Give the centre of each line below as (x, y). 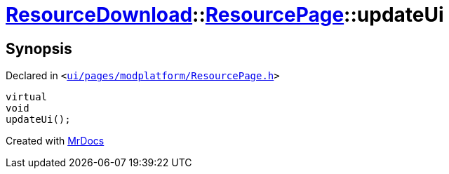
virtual (27, 97)
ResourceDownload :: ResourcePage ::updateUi (225, 15)
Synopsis (39, 48)
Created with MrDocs (55, 141)
